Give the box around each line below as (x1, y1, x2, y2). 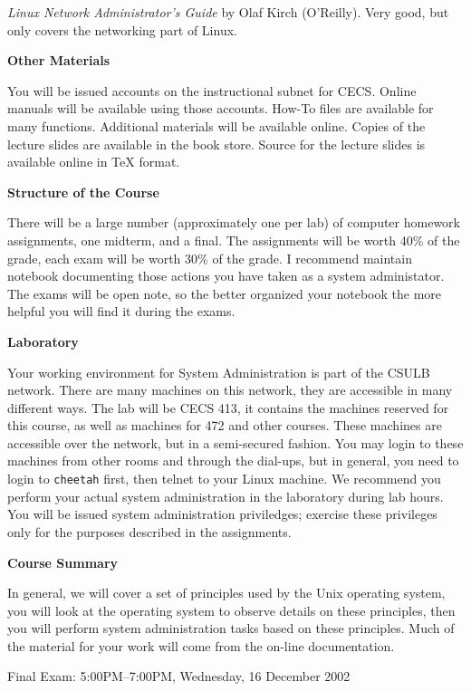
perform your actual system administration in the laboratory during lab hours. (7, 486, 444, 505)
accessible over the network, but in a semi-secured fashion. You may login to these (7, 433, 464, 452)
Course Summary (7, 552, 119, 571)
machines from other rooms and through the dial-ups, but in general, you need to (7, 451, 459, 470)
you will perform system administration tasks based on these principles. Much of (7, 619, 455, 638)
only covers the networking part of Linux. (7, 20, 237, 39)
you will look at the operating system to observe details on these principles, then (7, 600, 456, 619)
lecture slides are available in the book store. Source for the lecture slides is (7, 134, 426, 153)
